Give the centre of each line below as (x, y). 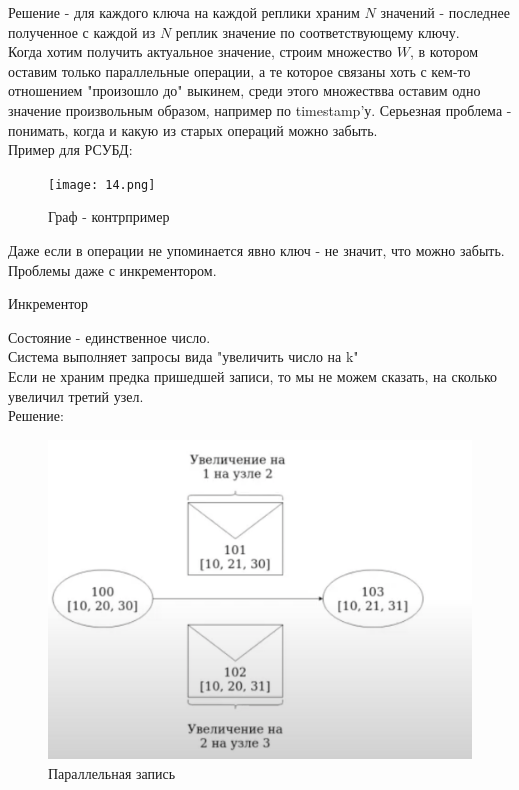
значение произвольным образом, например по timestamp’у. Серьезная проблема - (260, 109)
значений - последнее (445, 12)
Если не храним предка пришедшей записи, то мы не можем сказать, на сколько (253, 375)
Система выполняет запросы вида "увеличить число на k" (183, 356)
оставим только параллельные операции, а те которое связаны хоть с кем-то (239, 70)
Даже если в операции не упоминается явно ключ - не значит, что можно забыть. (256, 250)
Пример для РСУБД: (70, 149)
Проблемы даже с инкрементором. (112, 269)
